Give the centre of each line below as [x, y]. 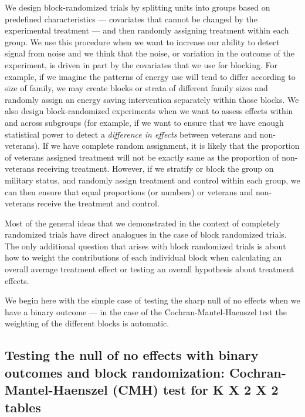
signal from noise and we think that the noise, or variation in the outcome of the [150, 53]
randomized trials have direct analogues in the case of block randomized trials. [146, 234]
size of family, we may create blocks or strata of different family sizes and [136, 88]
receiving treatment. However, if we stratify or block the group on [155, 169]
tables [23, 407]
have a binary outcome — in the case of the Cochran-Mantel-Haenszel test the [146, 311]
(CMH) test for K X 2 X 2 [195, 390]
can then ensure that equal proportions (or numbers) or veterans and [129, 191]
